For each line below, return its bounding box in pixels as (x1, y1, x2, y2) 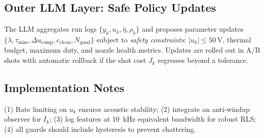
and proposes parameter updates (142, 24, 244, 34)
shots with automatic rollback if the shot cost (4, 55, 146, 65)
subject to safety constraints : (96, 34, 186, 44)
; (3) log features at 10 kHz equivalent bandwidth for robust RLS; (49, 113, 256, 124)
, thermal (222, 34, 251, 44)
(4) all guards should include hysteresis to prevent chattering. (4, 124, 196, 134)
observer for (4, 113, 41, 124)
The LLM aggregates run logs (4, 24, 97, 34)
